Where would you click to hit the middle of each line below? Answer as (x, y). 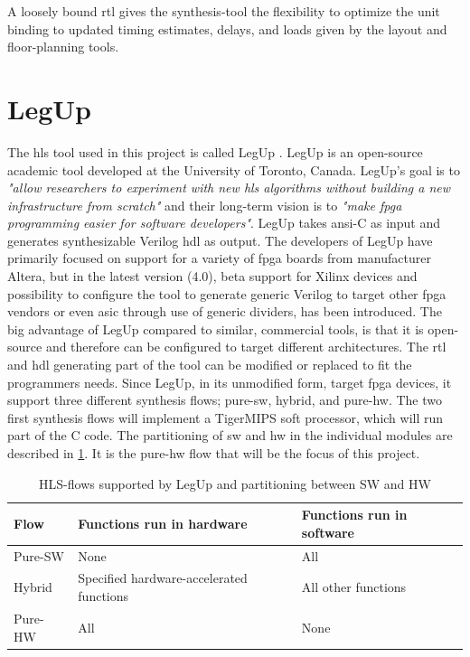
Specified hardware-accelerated (163, 578)
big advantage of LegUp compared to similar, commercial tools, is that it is (216, 328)
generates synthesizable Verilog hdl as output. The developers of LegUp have (220, 240)
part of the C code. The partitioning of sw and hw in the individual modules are (230, 435)
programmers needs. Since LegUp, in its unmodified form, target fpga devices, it (230, 382)
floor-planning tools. (63, 47)
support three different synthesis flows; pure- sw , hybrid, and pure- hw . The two (225, 400)
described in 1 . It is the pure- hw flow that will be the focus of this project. (214, 453)
